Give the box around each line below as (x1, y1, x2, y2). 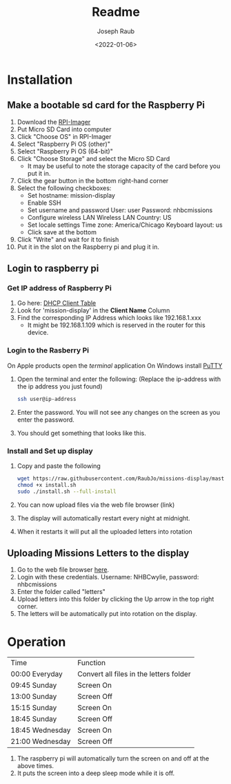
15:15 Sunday (10, 703, 57, 713)
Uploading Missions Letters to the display (7, 547, 190, 559)
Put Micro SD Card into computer (17, 125, 112, 133)
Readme (92, 4, 140, 20)
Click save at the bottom (27, 227, 97, 236)
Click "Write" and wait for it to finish (17, 235, 119, 243)
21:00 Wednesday (10, 737, 71, 747)
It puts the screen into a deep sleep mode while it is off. (17, 769, 175, 778)
